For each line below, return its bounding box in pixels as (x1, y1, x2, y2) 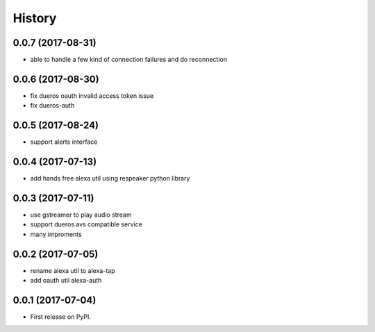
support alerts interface (30, 138, 98, 146)
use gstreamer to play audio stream (30, 210, 132, 219)
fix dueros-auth (30, 101, 75, 110)
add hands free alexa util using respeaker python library (30, 174, 190, 183)
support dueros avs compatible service (30, 220, 142, 229)
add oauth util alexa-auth (30, 276, 102, 285)
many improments (30, 230, 83, 238)
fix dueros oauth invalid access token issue (30, 91, 154, 100)
